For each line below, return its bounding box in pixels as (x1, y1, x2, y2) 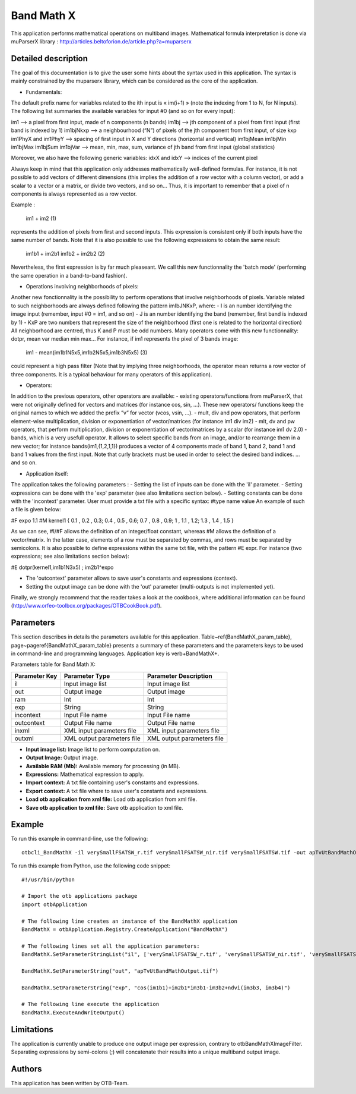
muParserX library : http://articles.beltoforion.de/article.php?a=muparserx (11, 37, 192, 45)
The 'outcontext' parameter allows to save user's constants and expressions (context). (26, 574, 237, 582)
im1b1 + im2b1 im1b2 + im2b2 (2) (26, 250, 105, 257)
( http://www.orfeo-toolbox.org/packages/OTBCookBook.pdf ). (11, 602, 162, 609)
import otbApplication (21, 901, 88, 908)
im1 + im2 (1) (26, 215, 56, 222)
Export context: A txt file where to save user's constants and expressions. (26, 787, 208, 794)
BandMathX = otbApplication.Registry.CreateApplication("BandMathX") (21, 926, 228, 933)
